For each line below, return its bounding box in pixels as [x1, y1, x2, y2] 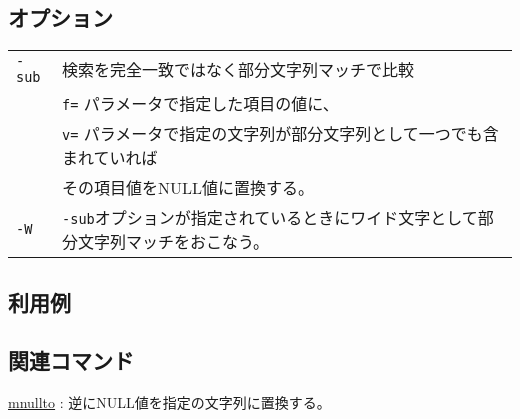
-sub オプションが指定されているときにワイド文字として [62, 206, 478, 230]
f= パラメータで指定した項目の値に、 [62, 92, 339, 116]
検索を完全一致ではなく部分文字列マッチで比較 [62, 58, 415, 82]
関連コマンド [8, 345, 134, 376]
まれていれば [62, 146, 158, 170]
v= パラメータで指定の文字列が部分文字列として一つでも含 [62, 122, 499, 146]
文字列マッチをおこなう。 [78, 230, 270, 254]
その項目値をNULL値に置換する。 [62, 176, 315, 200]
